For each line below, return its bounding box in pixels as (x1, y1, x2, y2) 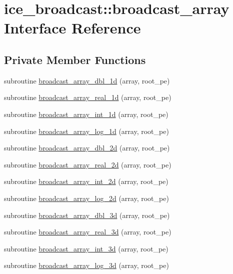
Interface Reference (4, 17, 141, 38)
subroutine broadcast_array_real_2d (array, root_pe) (4, 159, 171, 169)
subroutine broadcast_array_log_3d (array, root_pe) (4, 260, 169, 270)
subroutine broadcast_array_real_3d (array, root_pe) (4, 226, 171, 237)
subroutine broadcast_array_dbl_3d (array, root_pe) (4, 209, 170, 220)
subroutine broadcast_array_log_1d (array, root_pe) (4, 125, 169, 136)
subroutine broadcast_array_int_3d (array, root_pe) (4, 243, 168, 253)
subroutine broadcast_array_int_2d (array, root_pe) (4, 176, 168, 186)
